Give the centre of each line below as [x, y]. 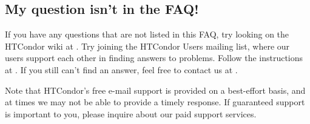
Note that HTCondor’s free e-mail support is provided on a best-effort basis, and [155, 90]
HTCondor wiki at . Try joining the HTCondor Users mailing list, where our [147, 46]
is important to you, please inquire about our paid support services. [131, 113]
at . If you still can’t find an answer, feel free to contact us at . [121, 69]
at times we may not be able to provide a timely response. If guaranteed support [155, 102]
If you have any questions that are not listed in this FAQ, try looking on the [147, 34]
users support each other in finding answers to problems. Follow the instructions [154, 58]
